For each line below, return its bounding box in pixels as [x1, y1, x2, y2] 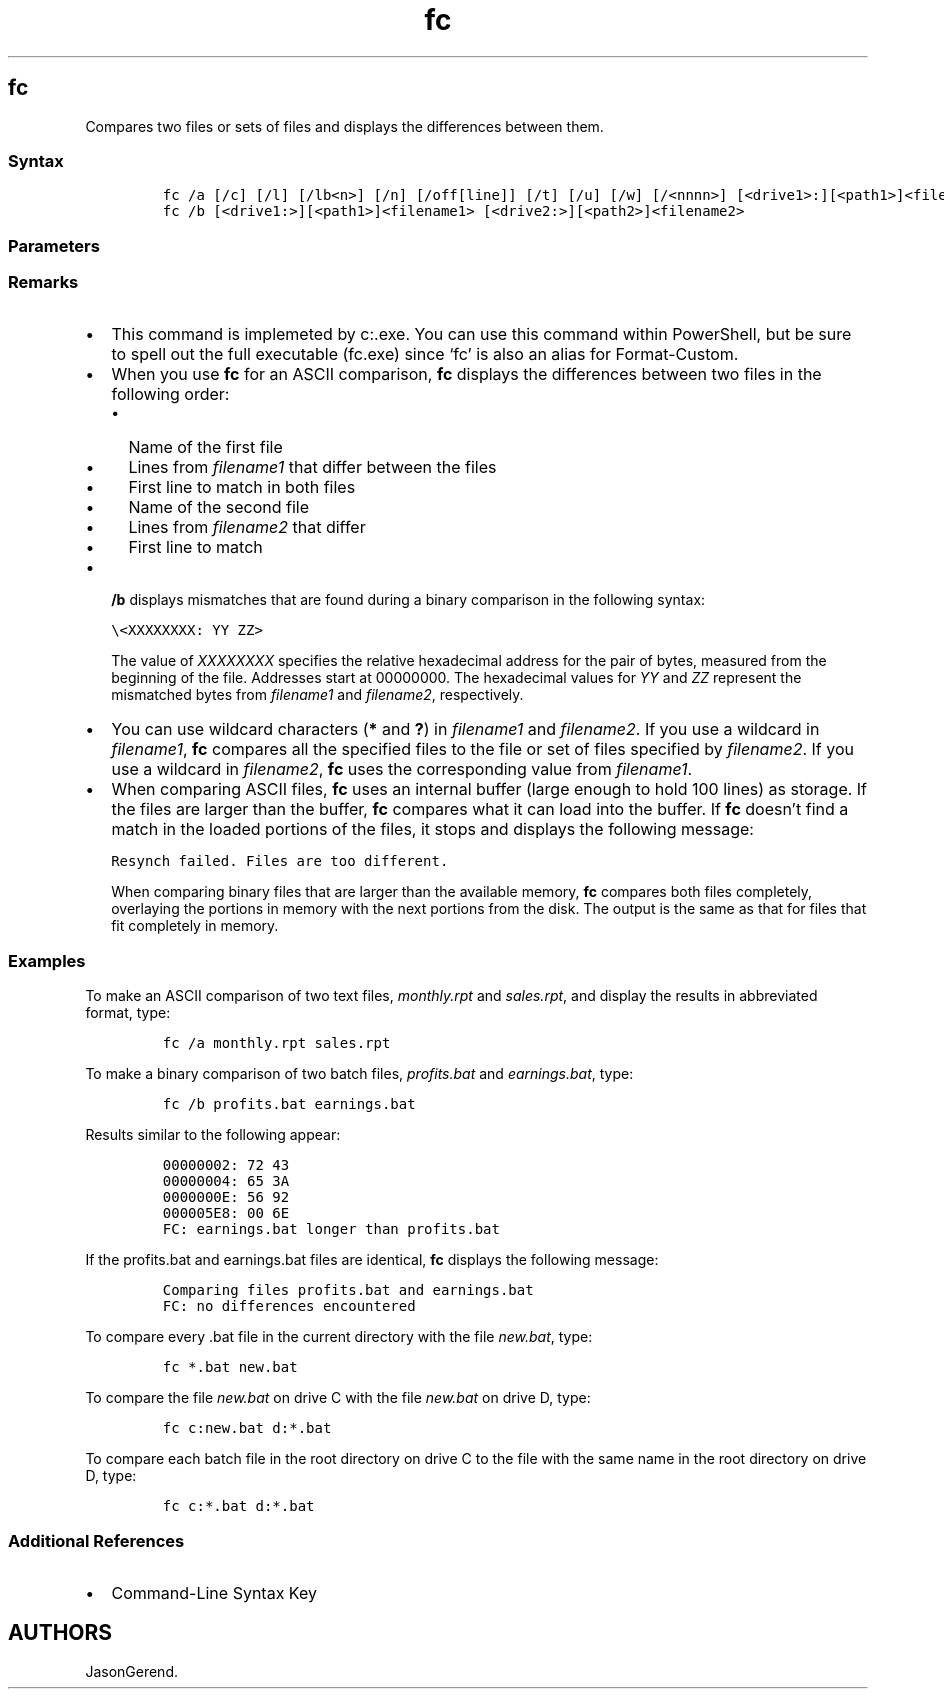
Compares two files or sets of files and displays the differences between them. [85, 117, 604, 135]
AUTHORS [8, 1620, 113, 1646]
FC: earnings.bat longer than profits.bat [162, 1221, 500, 1238]
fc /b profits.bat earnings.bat [162, 1096, 416, 1113]
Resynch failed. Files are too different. [111, 853, 449, 870]
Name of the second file [128, 497, 310, 518]
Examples [8, 950, 86, 971]
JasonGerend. [85, 1662, 178, 1680]
